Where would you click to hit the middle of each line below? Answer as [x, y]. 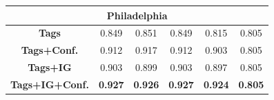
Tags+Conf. [50, 50]
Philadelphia [137, 15]
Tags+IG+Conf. [50, 84]
